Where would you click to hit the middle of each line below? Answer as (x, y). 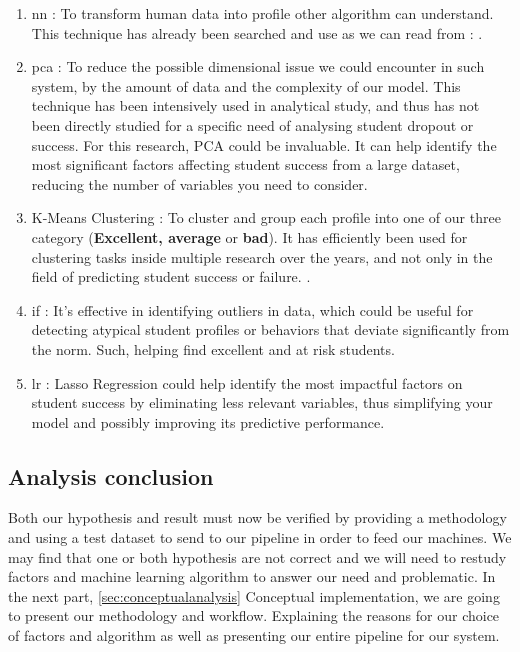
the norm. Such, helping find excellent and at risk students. (213, 348)
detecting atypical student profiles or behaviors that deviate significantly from (270, 329)
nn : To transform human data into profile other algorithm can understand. (262, 13)
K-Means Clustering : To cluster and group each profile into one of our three (266, 217)
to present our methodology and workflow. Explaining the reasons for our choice (254, 615)
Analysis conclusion (111, 475)
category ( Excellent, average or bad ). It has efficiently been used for (249, 236)
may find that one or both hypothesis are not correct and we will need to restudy (257, 556)
